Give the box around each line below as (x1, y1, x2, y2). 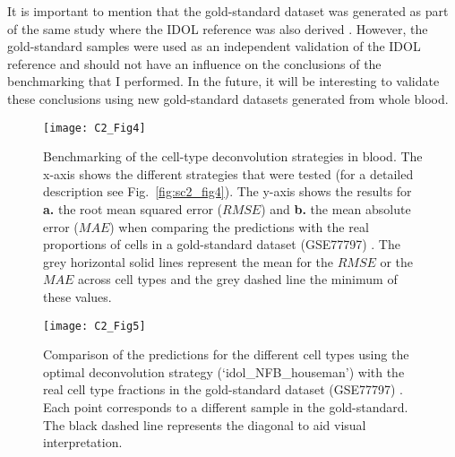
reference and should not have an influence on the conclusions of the (7, 54, 382, 73)
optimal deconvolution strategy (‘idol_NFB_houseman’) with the (43, 362, 405, 381)
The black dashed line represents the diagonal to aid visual (43, 415, 366, 434)
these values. (43, 287, 112, 306)
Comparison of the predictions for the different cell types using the (43, 345, 409, 364)
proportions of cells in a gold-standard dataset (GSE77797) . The (43, 235, 400, 254)
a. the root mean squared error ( (43, 200, 223, 218)
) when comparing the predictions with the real (109, 217, 369, 236)
